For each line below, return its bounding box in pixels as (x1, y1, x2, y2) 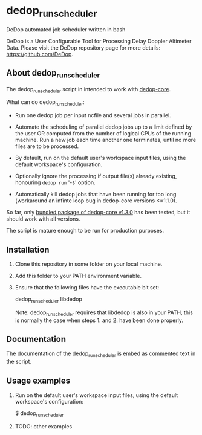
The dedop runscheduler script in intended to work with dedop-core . (6, 85, 171, 94)
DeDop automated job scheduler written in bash (6, 25, 126, 33)
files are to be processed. (15, 143, 79, 150)
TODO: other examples (15, 422, 73, 430)
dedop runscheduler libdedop (15, 295, 83, 304)
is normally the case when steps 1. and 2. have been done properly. (15, 317, 183, 324)
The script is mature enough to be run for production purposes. (6, 227, 165, 234)
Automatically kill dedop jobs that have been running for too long (15, 191, 177, 198)
